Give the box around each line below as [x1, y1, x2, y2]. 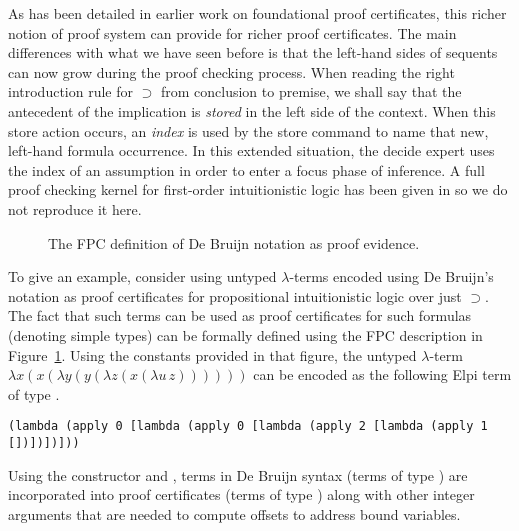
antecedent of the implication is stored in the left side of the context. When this [8, 100, 496, 121]
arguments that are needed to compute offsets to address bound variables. [8, 503, 461, 524]
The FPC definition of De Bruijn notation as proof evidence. [48, 232, 420, 253]
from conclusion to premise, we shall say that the [160, 81, 462, 102]
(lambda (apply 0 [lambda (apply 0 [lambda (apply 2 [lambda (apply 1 [8, 419, 488, 434]
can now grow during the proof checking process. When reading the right [8, 61, 455, 82]
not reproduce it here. [8, 198, 142, 219]
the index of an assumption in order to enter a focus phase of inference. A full [8, 159, 485, 180]
